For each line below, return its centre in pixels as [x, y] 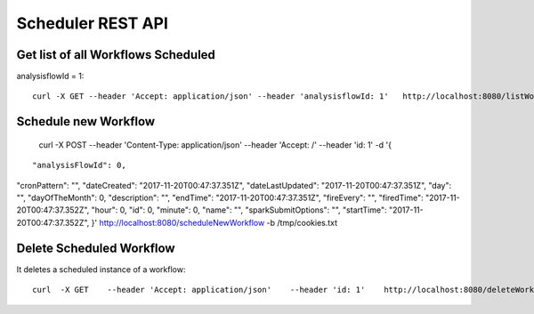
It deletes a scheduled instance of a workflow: [101, 269]
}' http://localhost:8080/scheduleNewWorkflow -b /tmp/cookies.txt [214, 222]
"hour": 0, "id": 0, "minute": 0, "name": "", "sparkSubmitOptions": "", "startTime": [239, 210]
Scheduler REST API [93, 23]
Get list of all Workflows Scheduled [116, 55]
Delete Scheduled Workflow [96, 248]
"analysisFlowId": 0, [79, 165]
